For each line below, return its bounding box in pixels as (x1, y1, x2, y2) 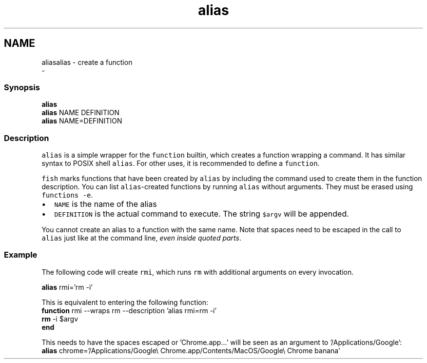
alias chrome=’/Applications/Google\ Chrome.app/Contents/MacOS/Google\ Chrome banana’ (41, 346, 340, 355)
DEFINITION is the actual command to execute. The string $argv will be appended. (54, 209, 349, 219)
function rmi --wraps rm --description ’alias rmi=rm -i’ (41, 306, 217, 315)
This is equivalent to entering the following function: (41, 298, 209, 306)
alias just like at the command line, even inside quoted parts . (41, 234, 241, 242)
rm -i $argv (41, 314, 78, 323)
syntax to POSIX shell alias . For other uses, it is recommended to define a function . (41, 159, 320, 168)
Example (4, 250, 38, 260)
